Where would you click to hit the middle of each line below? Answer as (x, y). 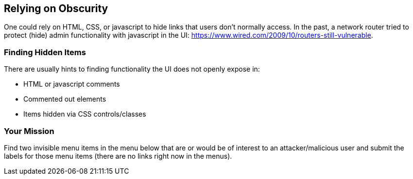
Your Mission (29, 131)
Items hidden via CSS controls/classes (85, 114)
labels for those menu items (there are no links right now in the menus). (118, 156)
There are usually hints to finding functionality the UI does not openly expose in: (132, 69)
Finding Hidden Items (45, 52)
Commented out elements (65, 99)
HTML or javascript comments (72, 84)
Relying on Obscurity (56, 8)
